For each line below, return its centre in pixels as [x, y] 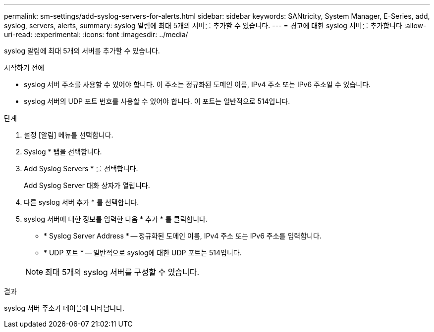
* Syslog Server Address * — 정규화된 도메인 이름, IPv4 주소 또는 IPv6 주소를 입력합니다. [183, 236]
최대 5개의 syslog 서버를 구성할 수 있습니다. [122, 272]
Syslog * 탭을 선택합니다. [63, 152]
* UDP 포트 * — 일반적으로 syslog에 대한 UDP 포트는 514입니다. [143, 253]
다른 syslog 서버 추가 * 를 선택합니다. [81, 202]
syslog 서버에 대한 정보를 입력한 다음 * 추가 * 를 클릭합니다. [116, 219]
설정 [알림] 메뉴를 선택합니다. [69, 135]
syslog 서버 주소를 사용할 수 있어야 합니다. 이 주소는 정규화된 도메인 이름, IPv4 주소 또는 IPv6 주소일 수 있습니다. [197, 84]
